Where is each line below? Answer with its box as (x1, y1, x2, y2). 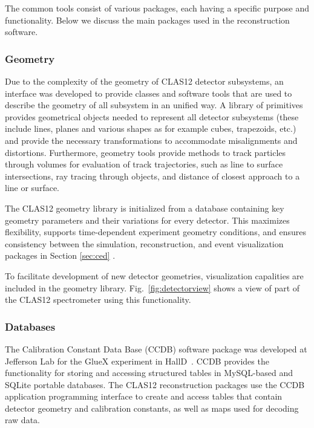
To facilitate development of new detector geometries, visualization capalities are (5, 269, 304, 282)
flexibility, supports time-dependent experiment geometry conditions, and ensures (5, 225, 306, 238)
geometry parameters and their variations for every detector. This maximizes (5, 213, 290, 226)
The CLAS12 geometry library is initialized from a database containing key (5, 201, 284, 214)
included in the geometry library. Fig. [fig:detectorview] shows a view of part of (5, 281, 300, 294)
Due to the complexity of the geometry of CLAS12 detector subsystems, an (5, 75, 284, 87)
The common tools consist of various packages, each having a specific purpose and (5, 2, 310, 14)
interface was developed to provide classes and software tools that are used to (5, 86, 292, 99)
